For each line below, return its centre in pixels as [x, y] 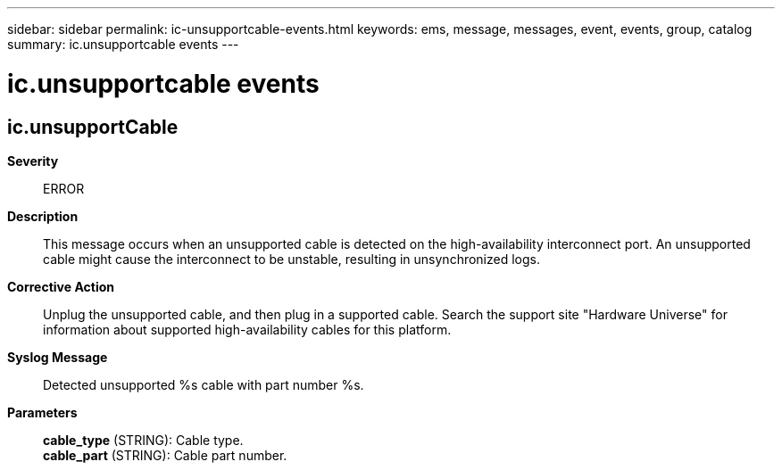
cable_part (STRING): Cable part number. [165, 455]
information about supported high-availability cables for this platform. [247, 329]
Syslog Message [58, 357]
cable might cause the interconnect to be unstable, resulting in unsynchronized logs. [291, 259]
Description [43, 216]
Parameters [42, 412]
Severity [33, 161]
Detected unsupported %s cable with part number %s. [204, 384]
